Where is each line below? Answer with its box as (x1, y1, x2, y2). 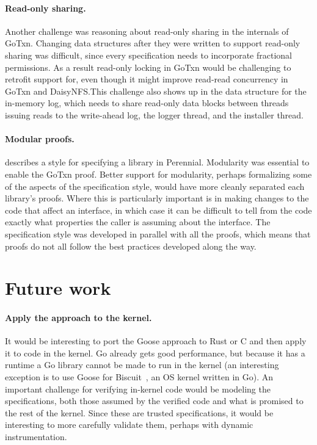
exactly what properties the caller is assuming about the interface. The (5, 215, 271, 228)
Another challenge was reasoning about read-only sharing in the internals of (5, 24, 289, 37)
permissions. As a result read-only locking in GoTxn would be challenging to (5, 60, 291, 73)
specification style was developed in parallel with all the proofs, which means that (5, 227, 311, 240)
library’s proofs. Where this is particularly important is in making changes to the (5, 192, 309, 204)
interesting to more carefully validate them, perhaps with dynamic (5, 418, 253, 431)
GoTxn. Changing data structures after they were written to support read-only (5, 37, 301, 49)
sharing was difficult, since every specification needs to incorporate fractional (5, 48, 292, 61)
